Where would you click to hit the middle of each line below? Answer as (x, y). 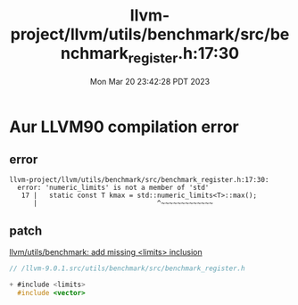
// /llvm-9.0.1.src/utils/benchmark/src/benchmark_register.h (127, 268)
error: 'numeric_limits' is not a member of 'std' (113, 188)
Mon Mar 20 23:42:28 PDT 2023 (150, 81)
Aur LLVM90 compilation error (124, 127)
